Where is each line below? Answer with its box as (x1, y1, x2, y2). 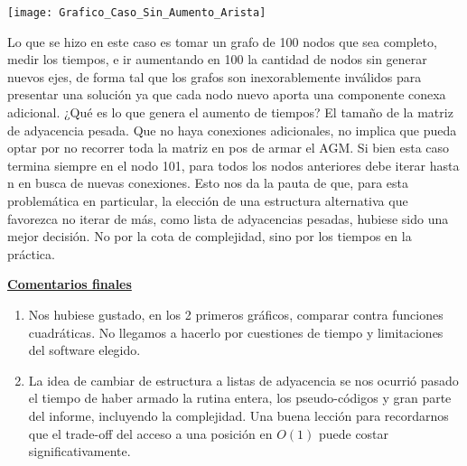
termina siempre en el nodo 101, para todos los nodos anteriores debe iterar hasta (7, 155, 460, 174)
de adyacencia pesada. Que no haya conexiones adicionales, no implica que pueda (7, 120, 457, 139)
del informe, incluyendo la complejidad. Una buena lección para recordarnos (28, 405, 449, 424)
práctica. (7, 244, 55, 263)
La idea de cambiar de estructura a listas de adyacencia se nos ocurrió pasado (28, 370, 459, 389)
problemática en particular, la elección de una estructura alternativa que (7, 191, 408, 210)
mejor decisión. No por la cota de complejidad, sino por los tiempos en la (7, 227, 412, 246)
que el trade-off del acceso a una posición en (28, 424, 273, 443)
